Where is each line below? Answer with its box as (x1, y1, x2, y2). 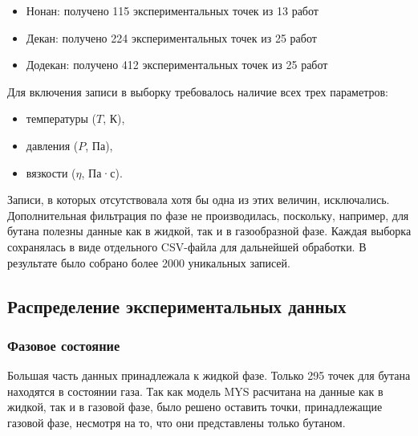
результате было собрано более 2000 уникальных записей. (7, 254, 290, 271)
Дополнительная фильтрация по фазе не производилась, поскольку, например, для (7, 206, 409, 223)
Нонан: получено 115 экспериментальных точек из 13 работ (26, 2, 319, 18)
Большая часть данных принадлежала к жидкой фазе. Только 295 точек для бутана (7, 367, 411, 384)
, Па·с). (81, 164, 123, 181)
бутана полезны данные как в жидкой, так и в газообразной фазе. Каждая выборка (7, 222, 412, 239)
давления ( (26, 137, 79, 153)
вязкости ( (26, 164, 76, 181)
